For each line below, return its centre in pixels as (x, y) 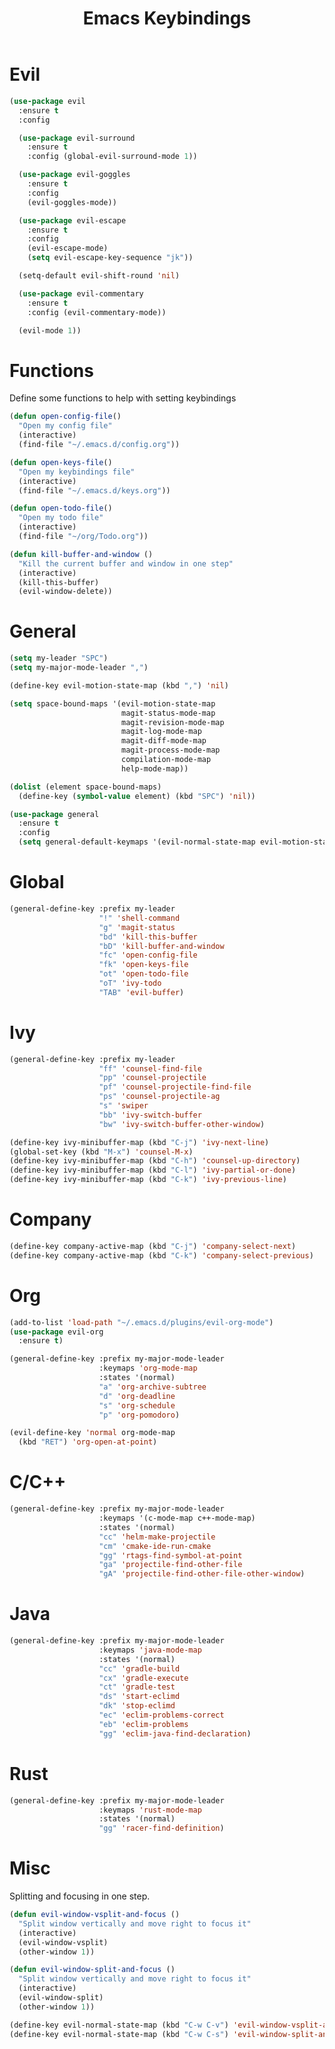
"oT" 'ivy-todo (130, 983)
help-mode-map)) (154, 768)
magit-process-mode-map (170, 750)
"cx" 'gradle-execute (143, 1678)
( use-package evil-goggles (74, 175)
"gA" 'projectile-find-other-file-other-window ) (202, 1574)
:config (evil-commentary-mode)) (97, 312)
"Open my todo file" (61, 518)
